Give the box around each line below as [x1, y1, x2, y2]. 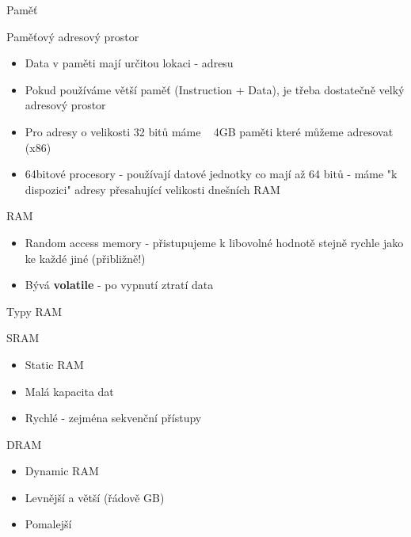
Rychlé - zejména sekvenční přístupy [25, 409, 202, 426]
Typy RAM [6, 303, 63, 319]
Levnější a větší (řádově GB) [25, 489, 165, 505]
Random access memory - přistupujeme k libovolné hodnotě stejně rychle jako [25, 234, 404, 250]
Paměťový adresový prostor [6, 28, 139, 44]
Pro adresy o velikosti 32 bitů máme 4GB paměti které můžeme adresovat [25, 123, 394, 139]
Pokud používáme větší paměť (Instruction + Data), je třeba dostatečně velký [25, 81, 405, 97]
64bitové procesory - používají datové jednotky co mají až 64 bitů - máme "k [25, 166, 398, 182]
